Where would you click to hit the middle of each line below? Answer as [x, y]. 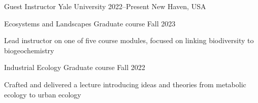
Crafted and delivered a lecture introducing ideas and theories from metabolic [125, 84]
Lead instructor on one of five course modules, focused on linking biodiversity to [129, 40]
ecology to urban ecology [43, 94]
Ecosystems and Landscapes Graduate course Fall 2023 [90, 23]
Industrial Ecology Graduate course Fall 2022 [75, 67]
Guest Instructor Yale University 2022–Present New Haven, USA [105, 6]
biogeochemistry [29, 50]
